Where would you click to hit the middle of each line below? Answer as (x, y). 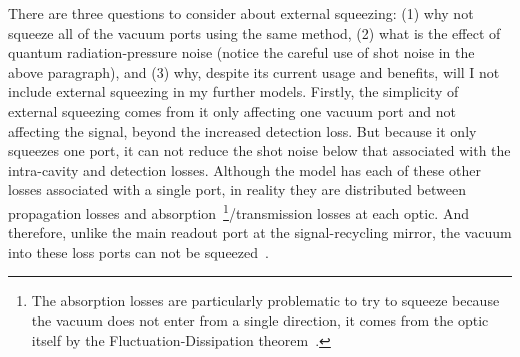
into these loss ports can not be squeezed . (138, 251)
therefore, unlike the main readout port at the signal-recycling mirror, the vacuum (260, 232)
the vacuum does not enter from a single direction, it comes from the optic (260, 319)
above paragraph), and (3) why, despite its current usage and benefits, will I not (254, 71)
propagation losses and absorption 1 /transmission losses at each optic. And (238, 211)
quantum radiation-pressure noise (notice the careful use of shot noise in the (241, 52)
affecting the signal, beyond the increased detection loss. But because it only (242, 130)
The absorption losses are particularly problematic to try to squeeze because (265, 300)
